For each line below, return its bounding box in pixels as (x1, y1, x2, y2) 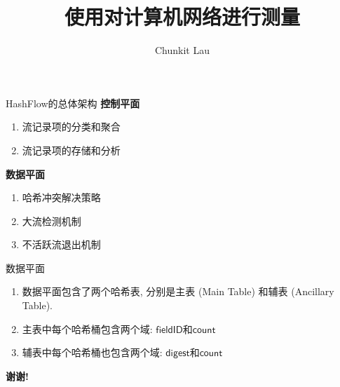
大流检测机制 (22, 213, 81, 228)
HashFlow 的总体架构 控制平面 (6, 95, 140, 110)
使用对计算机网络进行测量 (64, 2, 300, 31)
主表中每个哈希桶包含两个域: (22, 321, 153, 336)
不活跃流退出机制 (22, 237, 101, 252)
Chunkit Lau (155, 43, 210, 57)
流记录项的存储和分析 (22, 142, 121, 157)
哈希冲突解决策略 (22, 190, 101, 205)
